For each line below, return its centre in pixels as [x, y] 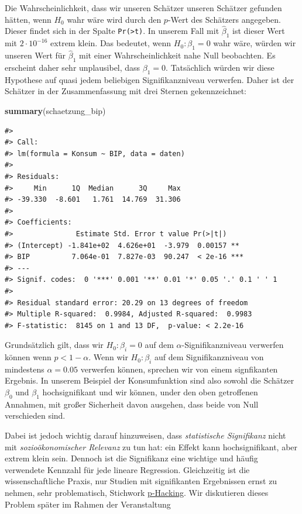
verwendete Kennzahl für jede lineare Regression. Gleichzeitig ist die [127, 469]
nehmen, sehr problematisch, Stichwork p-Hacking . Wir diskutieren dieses [137, 493]
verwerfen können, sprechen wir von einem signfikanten [179, 369]
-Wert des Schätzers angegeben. [224, 19]
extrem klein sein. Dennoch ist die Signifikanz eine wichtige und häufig [131, 458]
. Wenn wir [108, 357]
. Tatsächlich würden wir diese [220, 68]
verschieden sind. [35, 415]
